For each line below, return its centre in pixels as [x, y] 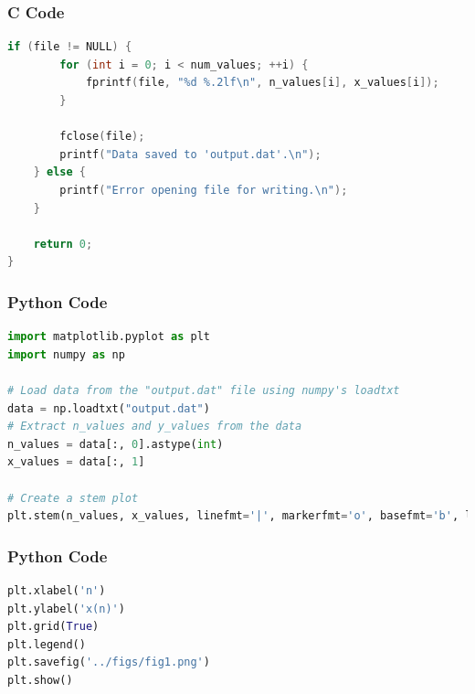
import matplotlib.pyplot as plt [109, 337]
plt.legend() [47, 644]
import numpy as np [66, 354]
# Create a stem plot [73, 498]
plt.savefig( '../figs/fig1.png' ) [109, 662]
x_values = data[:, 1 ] [76, 462]
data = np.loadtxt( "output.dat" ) [109, 408]
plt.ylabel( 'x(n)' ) [66, 609]
